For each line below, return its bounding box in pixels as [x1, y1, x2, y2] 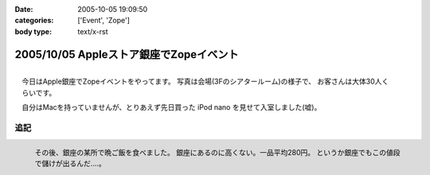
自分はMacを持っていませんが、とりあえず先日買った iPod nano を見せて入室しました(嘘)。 [21, 103, 322, 112]
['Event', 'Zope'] [77, 16, 131, 25]
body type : [14, 26, 52, 36]
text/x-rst [77, 26, 108, 36]
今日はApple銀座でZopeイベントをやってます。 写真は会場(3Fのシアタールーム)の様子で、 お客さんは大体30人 [21, 76, 382, 87]
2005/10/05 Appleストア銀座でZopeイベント [14, 48, 239, 61]
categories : [14, 16, 54, 25]
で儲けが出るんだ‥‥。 [34, 159, 107, 169]
